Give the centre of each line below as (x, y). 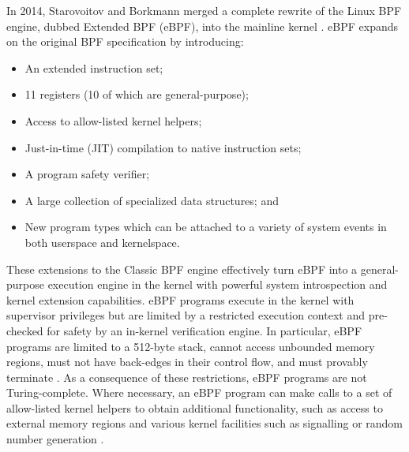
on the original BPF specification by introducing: (125, 41)
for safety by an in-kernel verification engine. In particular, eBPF (204, 330)
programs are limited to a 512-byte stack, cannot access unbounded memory (191, 346)
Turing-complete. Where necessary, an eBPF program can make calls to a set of (199, 392)
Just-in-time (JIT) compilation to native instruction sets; (163, 147)
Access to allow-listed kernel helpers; (113, 120)
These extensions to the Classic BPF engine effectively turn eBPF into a (182, 269)
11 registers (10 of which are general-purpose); (137, 94)
